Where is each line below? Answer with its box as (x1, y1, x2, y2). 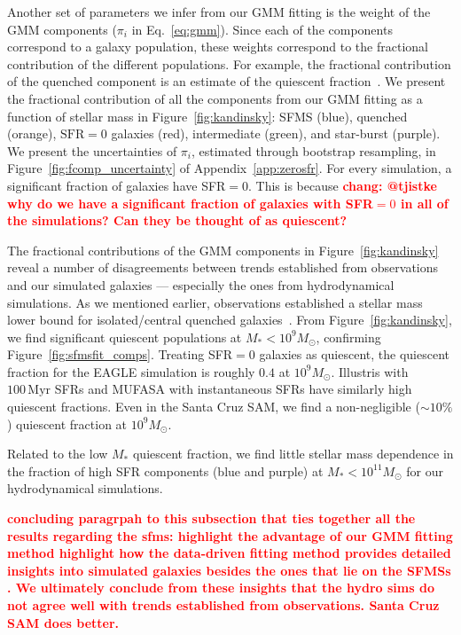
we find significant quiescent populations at (7, 327, 242, 346)
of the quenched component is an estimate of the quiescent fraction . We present (7, 72, 446, 90)
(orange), (7, 124, 57, 143)
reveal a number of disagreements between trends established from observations (7, 258, 439, 277)
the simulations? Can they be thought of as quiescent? (7, 211, 348, 230)
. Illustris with (331, 362, 409, 380)
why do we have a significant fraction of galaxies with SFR (7, 193, 373, 212)
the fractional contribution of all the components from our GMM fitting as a (7, 89, 423, 107)
